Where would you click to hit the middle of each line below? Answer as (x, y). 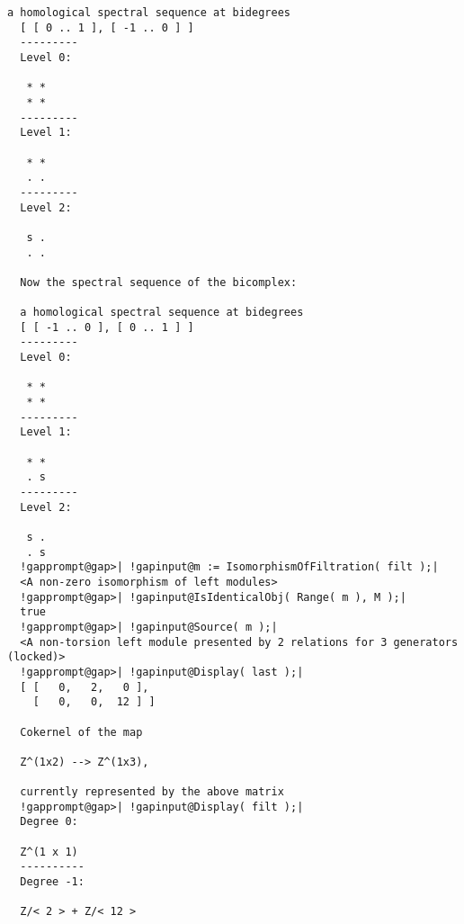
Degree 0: (49, 822)
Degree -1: (52, 882)
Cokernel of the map (81, 732)
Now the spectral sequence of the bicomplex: (159, 282)
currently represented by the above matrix (152, 792)
